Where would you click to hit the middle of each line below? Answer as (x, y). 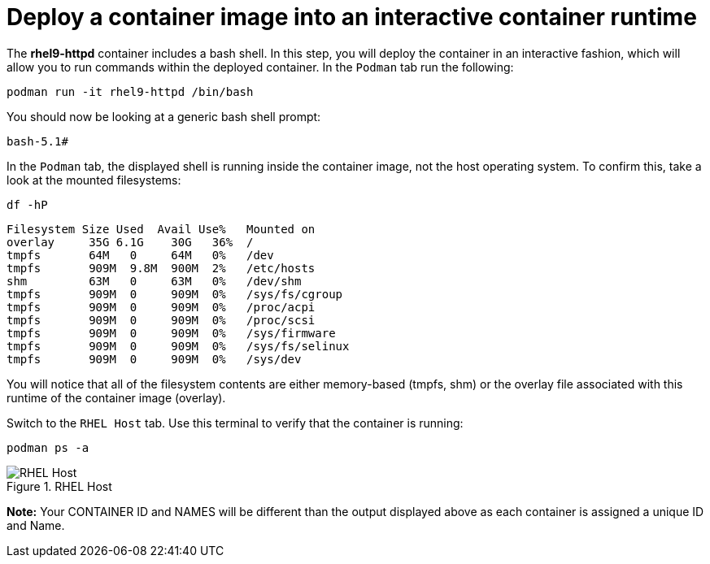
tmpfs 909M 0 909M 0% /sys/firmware (171, 333)
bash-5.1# (37, 141)
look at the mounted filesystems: (94, 180)
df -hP (27, 204)
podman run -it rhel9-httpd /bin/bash (130, 91)
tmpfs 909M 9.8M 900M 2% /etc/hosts (161, 268)
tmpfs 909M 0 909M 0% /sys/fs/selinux (178, 346)
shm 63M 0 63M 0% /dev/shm (154, 281)
